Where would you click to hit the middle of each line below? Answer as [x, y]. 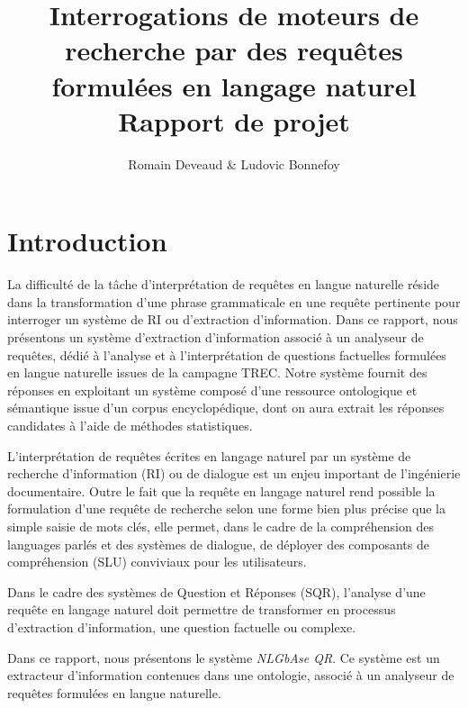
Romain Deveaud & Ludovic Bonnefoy [234, 163]
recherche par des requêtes [234, 50]
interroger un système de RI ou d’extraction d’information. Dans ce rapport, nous [233, 319]
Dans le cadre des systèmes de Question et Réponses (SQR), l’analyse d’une [216, 591]
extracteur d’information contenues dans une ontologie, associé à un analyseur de [231, 675]
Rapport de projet [234, 120]
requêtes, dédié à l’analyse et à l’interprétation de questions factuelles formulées [227, 354]
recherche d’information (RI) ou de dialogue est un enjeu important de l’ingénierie [234, 473]
